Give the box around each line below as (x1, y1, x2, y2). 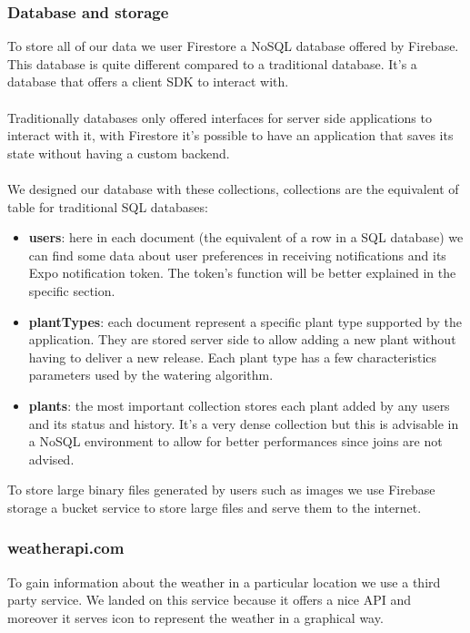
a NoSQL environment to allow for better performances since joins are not (28, 432, 443, 451)
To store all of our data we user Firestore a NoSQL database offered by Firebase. (7, 36, 459, 56)
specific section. (28, 281, 115, 300)
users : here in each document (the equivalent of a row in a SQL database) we (28, 228, 464, 247)
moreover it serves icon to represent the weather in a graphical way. (7, 607, 384, 627)
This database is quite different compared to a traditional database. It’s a (7, 54, 417, 73)
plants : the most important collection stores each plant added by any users (28, 395, 450, 414)
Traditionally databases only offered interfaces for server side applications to (7, 107, 432, 127)
